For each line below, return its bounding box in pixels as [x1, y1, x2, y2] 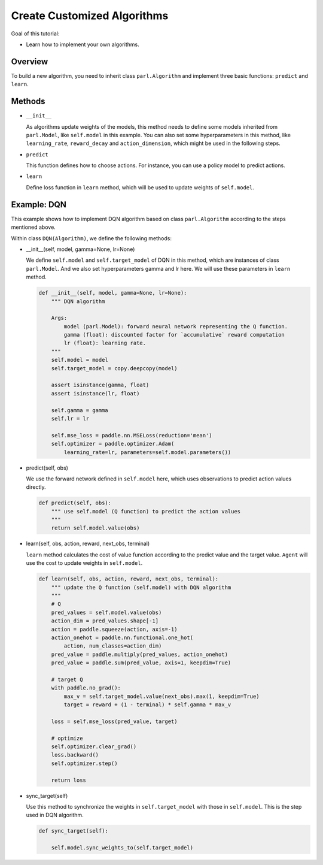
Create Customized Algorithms [11, 9, 169, 22]
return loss [51, 776, 87, 784]
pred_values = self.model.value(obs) [51, 609, 162, 616]
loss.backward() [51, 752, 99, 758]
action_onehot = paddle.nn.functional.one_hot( [51, 634, 194, 641]
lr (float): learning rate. [63, 340, 147, 347]
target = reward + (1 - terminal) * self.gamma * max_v [63, 701, 231, 708]
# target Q [51, 676, 83, 683]
